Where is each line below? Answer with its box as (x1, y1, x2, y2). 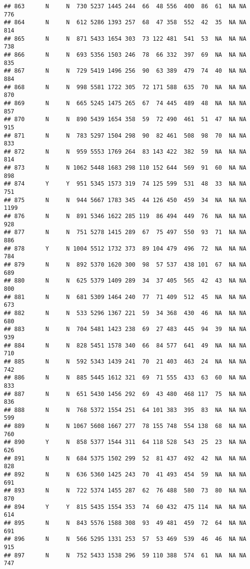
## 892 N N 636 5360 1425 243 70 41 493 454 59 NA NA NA (4, 471, 247, 478)
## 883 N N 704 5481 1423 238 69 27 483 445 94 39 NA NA (4, 326, 247, 333)
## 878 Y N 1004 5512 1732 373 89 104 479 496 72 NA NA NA (4, 245, 247, 252)
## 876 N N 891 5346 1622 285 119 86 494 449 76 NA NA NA (4, 213, 247, 220)
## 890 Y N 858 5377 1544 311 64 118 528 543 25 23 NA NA (4, 439, 247, 446)
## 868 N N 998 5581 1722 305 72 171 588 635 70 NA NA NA (4, 83, 247, 91)
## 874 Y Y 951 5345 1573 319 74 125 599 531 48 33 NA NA (4, 180, 247, 188)
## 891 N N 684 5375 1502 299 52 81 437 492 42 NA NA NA (4, 455, 247, 462)
